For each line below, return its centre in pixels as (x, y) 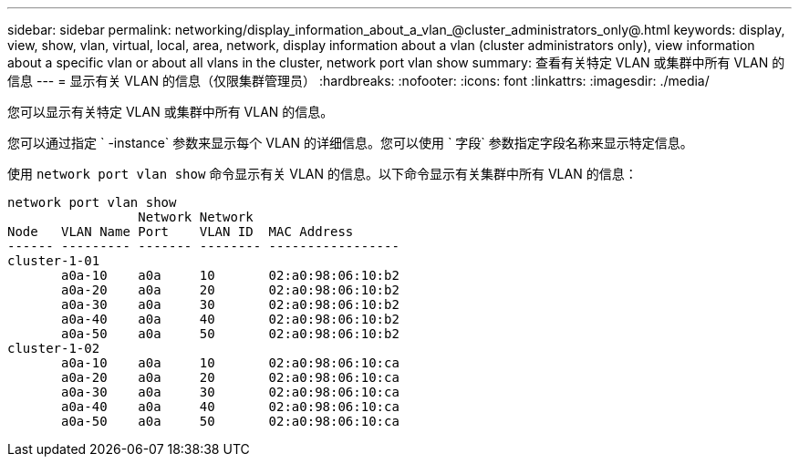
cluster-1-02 (54, 348)
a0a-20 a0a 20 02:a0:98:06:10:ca (230, 377)
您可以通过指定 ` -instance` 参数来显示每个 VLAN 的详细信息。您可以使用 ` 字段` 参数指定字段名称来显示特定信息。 (350, 143)
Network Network (196, 217)
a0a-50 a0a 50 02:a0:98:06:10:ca (230, 421)
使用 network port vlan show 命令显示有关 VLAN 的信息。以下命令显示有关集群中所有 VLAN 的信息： (322, 174)
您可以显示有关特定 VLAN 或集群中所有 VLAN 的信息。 (171, 112)
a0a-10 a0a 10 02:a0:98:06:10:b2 (230, 275)
